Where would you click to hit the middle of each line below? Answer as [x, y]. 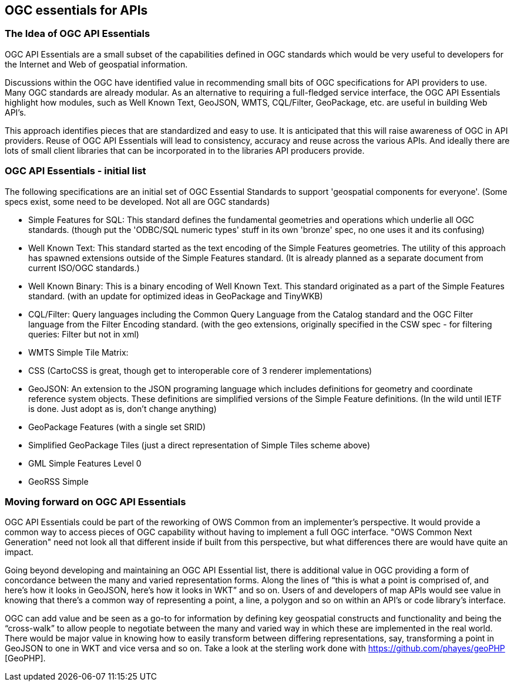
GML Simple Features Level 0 [85, 463]
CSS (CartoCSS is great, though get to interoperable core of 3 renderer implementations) [200, 370]
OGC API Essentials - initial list [75, 171]
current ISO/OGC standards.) [84, 268]
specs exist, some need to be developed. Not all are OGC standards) [137, 201]
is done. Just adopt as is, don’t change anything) [122, 408]
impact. [19, 552]
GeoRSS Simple [58, 481]
